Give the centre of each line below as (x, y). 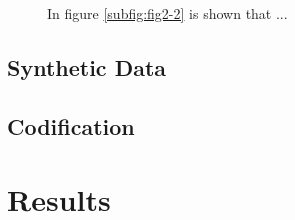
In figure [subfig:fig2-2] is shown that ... (167, 13)
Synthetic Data (87, 66)
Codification (71, 125)
